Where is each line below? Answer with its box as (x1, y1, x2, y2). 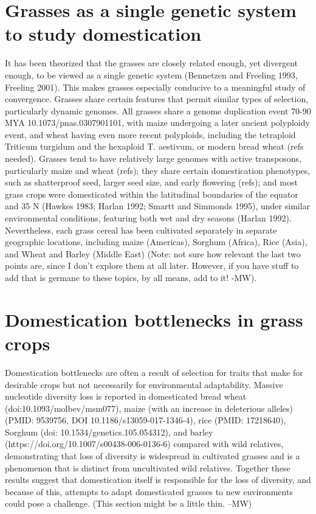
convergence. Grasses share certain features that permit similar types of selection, (5, 92, 309, 105)
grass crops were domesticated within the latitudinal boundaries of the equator (5, 187, 298, 200)
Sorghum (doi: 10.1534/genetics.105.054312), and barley (5, 425, 213, 438)
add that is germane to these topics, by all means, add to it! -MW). (5, 271, 257, 283)
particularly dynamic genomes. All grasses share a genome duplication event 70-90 (5, 104, 311, 117)
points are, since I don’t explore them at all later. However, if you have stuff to (5, 259, 299, 272)
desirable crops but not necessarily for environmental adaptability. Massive (5, 378, 283, 391)
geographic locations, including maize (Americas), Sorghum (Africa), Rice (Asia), (5, 235, 307, 248)
